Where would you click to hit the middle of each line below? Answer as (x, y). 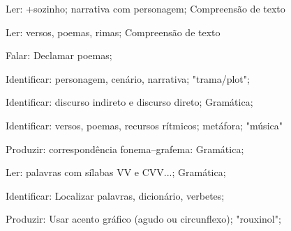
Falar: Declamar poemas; (59, 55)
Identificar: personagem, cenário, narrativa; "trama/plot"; (128, 78)
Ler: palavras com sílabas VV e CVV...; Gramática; (116, 172)
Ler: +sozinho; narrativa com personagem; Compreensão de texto (145, 8)
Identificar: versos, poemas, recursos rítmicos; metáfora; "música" (144, 125)
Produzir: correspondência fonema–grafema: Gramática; (125, 149)
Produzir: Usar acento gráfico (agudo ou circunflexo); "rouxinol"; (143, 219)
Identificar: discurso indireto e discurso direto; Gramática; (129, 102)
